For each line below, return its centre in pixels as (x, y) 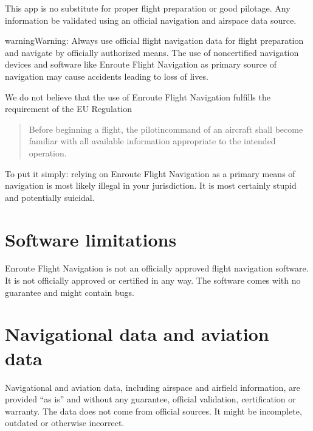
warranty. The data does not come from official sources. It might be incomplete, (153, 411)
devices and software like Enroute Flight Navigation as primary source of (141, 64)
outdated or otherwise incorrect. (65, 423)
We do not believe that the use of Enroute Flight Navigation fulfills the (138, 96)
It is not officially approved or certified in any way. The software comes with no (153, 280)
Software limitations (91, 239)
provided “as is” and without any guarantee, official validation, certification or (150, 399)
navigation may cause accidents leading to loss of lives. (107, 76)
